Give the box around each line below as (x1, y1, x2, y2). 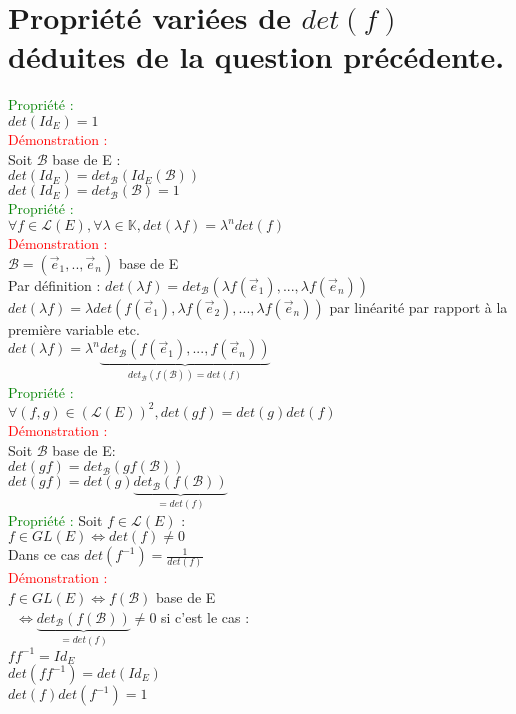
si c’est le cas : (161, 606, 250, 627)
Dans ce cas (8, 544, 80, 565)
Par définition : (8, 274, 101, 295)
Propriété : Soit (8, 509, 103, 530)
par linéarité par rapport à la (329, 296, 508, 317)
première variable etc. (8, 318, 140, 339)
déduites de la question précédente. (8, 36, 505, 77)
